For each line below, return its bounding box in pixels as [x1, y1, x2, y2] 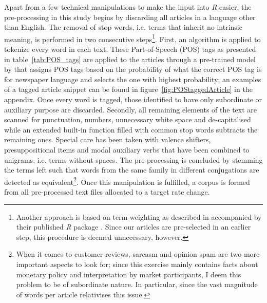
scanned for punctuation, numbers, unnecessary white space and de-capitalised [4, 114, 251, 125]
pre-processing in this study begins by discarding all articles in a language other [4, 11, 256, 22]
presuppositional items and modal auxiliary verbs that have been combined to [4, 144, 250, 155]
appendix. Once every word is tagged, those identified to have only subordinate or [4, 94, 262, 104]
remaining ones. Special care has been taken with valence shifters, [4, 134, 211, 145]
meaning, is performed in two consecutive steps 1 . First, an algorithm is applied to [4, 32, 261, 44]
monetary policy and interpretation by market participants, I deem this [16, 269, 241, 279]
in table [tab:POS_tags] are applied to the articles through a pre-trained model [4, 53, 256, 64]
